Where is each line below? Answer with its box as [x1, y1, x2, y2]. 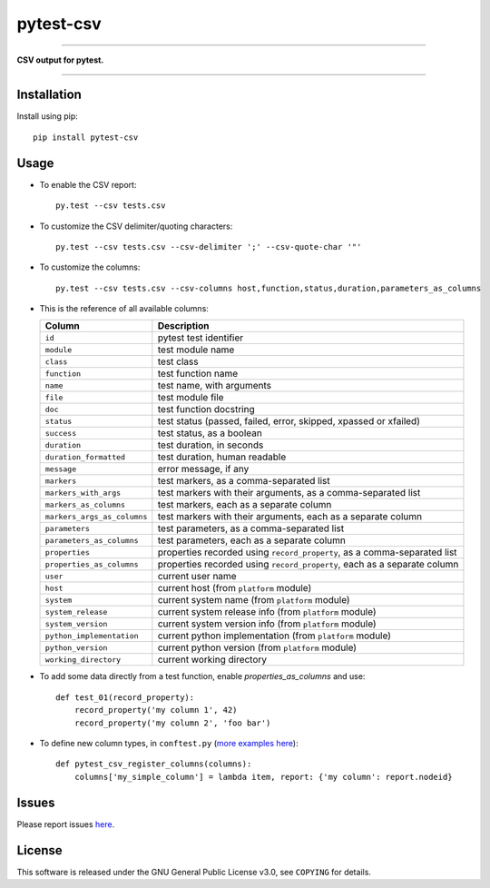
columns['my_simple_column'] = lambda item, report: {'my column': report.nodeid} [73, 772, 453, 782]
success [44, 428, 77, 438]
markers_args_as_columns [44, 511, 148, 521]
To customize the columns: [39, 261, 141, 272]
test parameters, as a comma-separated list [157, 522, 345, 535]
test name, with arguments [157, 380, 272, 392]
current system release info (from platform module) [157, 606, 377, 618]
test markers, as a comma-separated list [157, 475, 330, 488]
